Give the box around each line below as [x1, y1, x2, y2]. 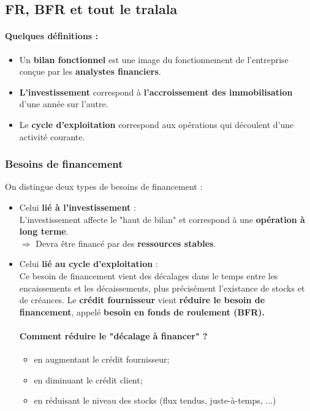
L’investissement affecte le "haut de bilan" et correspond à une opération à [19, 213, 305, 225]
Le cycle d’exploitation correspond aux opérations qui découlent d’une [19, 118, 294, 130]
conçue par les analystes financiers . [19, 65, 161, 78]
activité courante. [19, 130, 85, 143]
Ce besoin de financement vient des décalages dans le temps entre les [19, 269, 278, 282]
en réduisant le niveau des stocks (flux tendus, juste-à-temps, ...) [34, 394, 276, 407]
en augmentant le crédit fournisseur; [34, 353, 170, 366]
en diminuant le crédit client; [34, 373, 143, 386]
